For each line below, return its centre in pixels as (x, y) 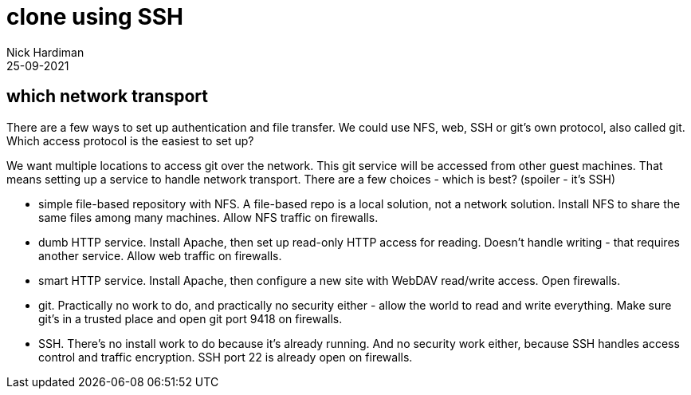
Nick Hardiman (45, 52)
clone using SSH (95, 17)
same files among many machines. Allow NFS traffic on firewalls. (208, 217)
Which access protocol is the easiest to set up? (130, 140)
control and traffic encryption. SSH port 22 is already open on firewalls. (226, 357)
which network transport (107, 97)
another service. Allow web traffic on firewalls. (160, 255)
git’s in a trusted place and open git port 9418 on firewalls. (190, 318)
